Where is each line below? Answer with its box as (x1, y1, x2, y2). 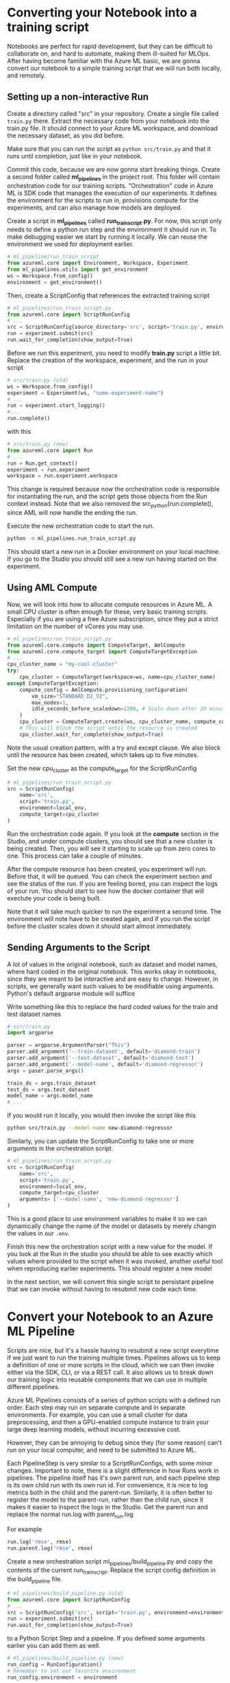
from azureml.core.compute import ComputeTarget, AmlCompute (7, 642, 186, 649)
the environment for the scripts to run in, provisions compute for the (7, 196, 199, 204)
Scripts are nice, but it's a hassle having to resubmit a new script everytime (7, 1347, 219, 1354)
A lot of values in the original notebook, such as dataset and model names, (7, 960, 218, 968)
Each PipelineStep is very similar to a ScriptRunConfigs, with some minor (7, 1459, 213, 1467)
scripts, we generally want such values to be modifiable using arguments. (7, 982, 215, 990)
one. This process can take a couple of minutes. (7, 851, 143, 859)
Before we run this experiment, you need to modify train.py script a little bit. (7, 349, 222, 357)
